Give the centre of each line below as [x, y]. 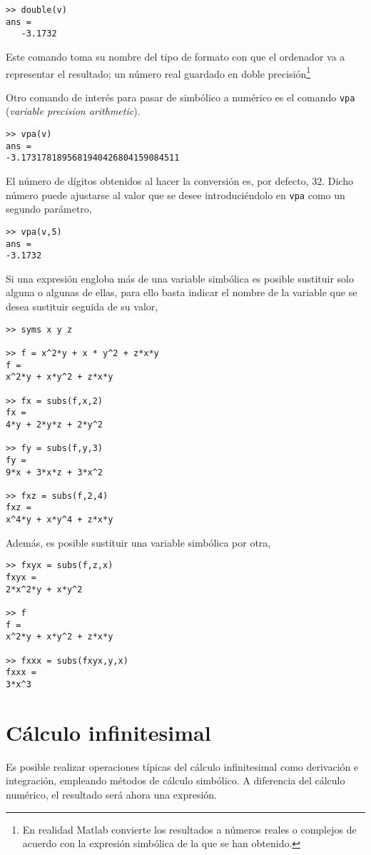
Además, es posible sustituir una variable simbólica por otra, [138, 542]
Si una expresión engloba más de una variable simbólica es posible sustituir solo [180, 278]
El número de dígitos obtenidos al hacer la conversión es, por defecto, [157, 181]
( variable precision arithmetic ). [73, 111]
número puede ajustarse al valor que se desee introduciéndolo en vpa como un [176, 194]
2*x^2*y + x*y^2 [44, 589]
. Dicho [337, 181]
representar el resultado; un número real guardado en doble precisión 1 [158, 72]
